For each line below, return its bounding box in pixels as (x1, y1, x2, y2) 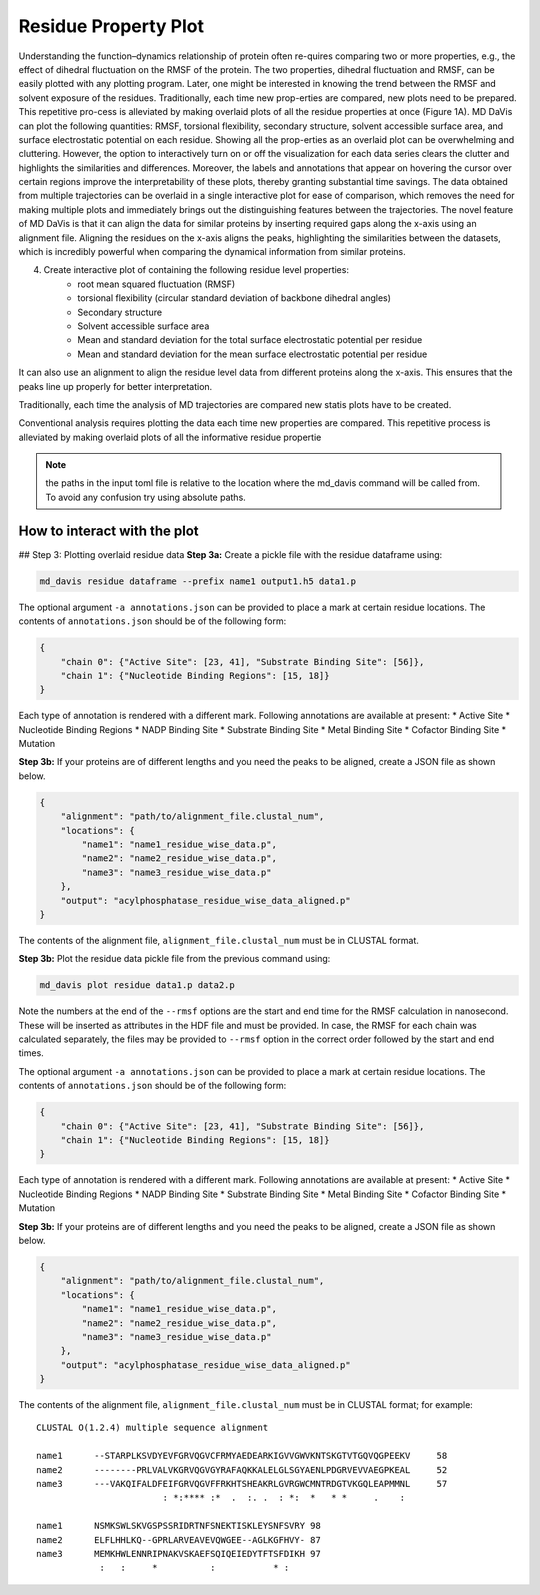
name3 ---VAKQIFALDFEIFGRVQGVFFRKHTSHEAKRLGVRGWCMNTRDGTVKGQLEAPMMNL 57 (36, 1478, 448, 1489)
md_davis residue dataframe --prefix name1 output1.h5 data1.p (39, 575, 357, 587)
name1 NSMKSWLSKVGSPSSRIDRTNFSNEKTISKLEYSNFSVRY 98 (36, 1520, 322, 1532)
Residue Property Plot (18, 15, 205, 37)
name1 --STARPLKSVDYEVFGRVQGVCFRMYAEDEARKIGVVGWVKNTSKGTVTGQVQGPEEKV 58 (36, 1450, 448, 1462)
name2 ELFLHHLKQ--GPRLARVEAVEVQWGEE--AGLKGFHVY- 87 (36, 1534, 322, 1545)
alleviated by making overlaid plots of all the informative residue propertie (18, 431, 322, 443)
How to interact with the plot (18, 522, 199, 539)
